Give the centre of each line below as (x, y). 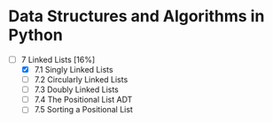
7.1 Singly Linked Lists (74, 69)
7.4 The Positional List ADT (83, 100)
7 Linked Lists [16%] (58, 59)
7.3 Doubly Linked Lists (76, 89)
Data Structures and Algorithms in (136, 16)
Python (35, 35)
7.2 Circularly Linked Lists (81, 80)
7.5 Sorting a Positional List (84, 110)
